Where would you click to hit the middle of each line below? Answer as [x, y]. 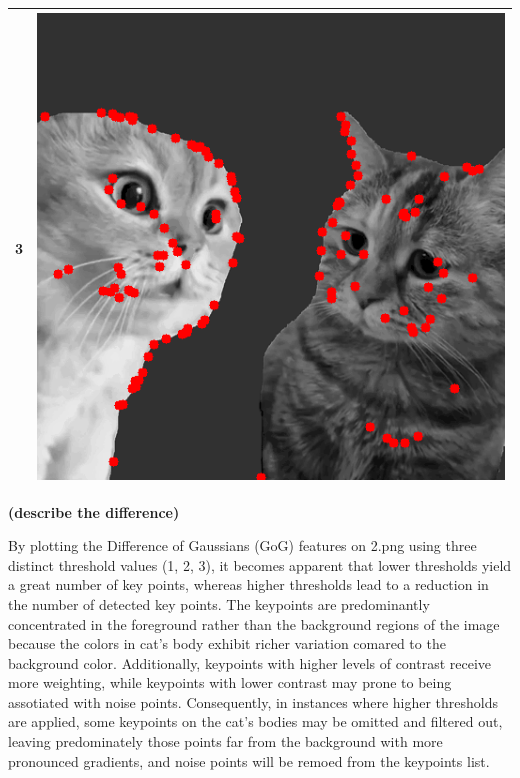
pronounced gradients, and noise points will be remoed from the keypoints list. [249, 760]
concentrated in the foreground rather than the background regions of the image [254, 623]
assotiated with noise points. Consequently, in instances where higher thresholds [253, 701]
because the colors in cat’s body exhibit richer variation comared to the [227, 643]
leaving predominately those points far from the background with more [225, 741]
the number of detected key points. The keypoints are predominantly [219, 603]
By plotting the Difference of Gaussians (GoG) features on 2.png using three [242, 545]
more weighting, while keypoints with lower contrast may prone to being [230, 682]
